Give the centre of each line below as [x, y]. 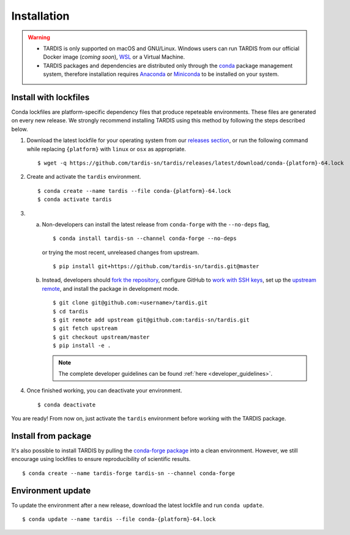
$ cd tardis [71, 311]
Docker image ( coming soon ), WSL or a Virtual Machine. [114, 57]
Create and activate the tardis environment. [84, 177]
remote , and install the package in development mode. [110, 288]
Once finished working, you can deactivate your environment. [104, 391]
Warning [39, 37]
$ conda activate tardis [75, 200]
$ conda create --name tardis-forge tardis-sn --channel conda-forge [129, 473]
